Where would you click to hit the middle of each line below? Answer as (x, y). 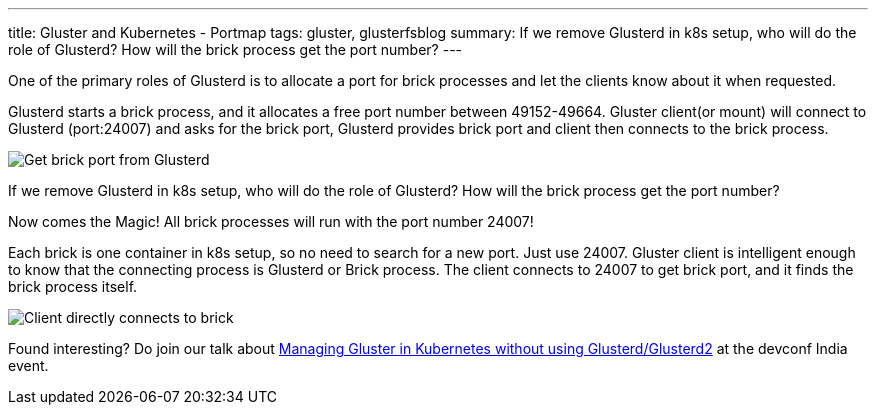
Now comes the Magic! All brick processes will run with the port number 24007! (271, 221)
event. (28, 365)
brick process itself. (73, 286)
